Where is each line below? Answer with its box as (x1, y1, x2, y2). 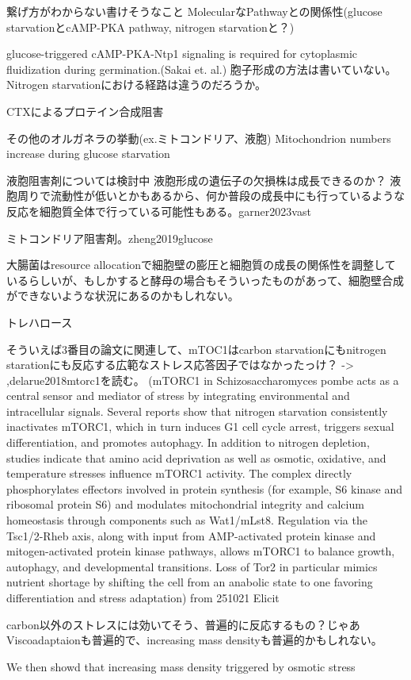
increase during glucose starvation (6, 145, 170, 162)
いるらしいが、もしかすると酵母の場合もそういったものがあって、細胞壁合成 (6, 271, 405, 288)
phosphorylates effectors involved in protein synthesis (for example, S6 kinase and (6, 480, 403, 497)
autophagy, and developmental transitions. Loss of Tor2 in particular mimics (6, 558, 378, 574)
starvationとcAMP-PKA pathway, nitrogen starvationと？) (6, 18, 295, 35)
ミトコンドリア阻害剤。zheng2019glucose (6, 229, 213, 246)
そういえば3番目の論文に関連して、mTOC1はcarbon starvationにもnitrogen (6, 340, 386, 357)
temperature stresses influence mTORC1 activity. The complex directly (6, 465, 352, 482)
